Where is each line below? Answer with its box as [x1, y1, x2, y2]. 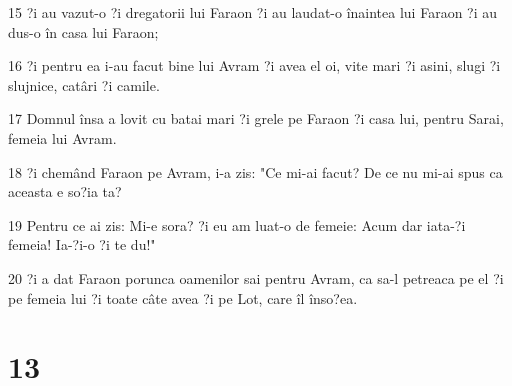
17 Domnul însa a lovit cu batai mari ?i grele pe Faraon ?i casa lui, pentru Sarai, [8, 108, 504, 129]
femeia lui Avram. [8, 127, 117, 148]
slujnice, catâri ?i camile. [8, 74, 160, 95]
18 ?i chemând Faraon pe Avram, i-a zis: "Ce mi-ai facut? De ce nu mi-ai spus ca [8, 161, 503, 182]
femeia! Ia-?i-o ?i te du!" [8, 234, 156, 255]
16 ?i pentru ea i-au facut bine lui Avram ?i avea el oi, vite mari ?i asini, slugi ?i [8, 55, 501, 76]
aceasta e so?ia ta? [8, 181, 122, 202]
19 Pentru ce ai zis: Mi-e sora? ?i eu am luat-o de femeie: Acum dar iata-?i [8, 214, 466, 235]
